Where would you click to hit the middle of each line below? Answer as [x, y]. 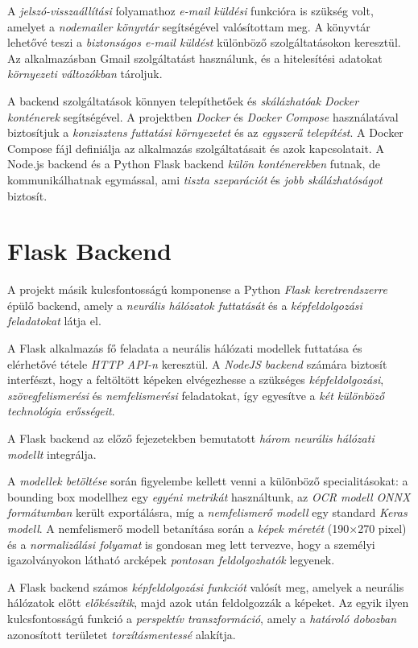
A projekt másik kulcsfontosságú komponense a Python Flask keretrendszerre [197, 289]
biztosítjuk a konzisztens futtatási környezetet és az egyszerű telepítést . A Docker [205, 132]
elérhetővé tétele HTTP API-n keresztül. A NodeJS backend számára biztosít [197, 363]
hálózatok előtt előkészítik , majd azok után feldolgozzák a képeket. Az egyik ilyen [208, 603]
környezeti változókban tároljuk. [85, 74]
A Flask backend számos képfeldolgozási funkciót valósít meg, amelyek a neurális [206, 586]
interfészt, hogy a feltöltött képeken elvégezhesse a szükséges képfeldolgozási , [196, 380]
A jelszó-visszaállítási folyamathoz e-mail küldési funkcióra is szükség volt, [190, 10]
